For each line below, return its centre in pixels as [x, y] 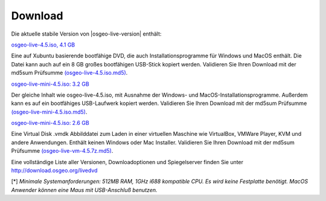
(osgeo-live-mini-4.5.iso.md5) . [49, 112]
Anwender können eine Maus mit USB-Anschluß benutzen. [84, 190]
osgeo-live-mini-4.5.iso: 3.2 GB [50, 84]
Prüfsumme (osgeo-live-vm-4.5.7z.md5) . [62, 151]
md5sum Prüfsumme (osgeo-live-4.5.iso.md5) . [69, 73]
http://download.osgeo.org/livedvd [54, 171]
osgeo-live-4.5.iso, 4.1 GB [43, 45]
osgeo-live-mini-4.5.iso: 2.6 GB [50, 123]
